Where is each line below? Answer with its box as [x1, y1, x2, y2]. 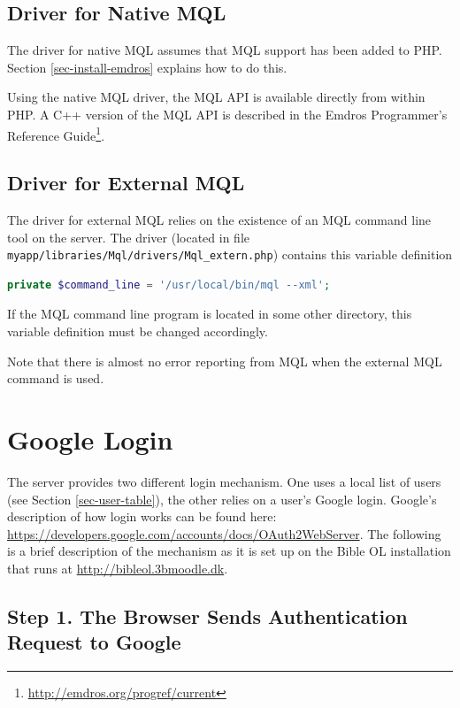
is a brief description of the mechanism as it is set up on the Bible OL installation [7, 542, 451, 560]
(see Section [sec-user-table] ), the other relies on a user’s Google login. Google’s [7, 489, 437, 508]
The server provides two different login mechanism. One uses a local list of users [7, 472, 441, 490]
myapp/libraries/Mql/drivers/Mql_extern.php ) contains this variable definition [7, 245, 453, 264]
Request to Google [7, 628, 181, 656]
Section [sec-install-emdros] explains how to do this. [7, 58, 287, 76]
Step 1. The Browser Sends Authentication [7, 602, 408, 629]
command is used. [7, 369, 104, 388]
